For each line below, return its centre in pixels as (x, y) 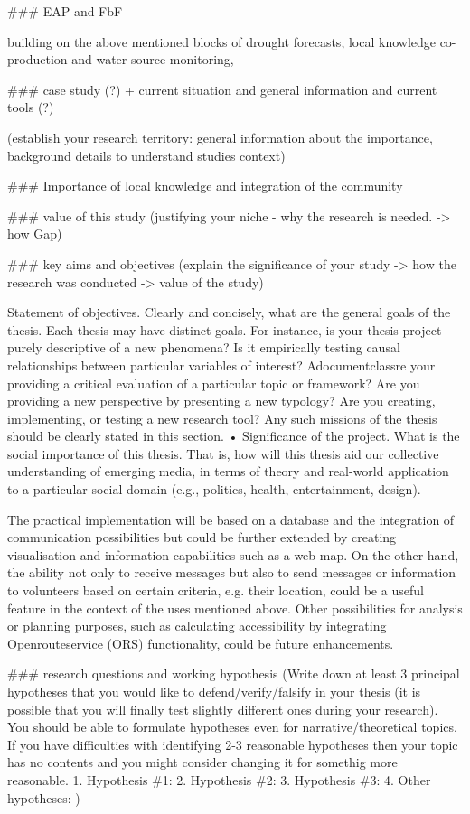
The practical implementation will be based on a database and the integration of (231, 519)
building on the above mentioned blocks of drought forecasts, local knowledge (221, 41)
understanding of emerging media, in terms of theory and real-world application (228, 471)
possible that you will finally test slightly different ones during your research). (223, 709)
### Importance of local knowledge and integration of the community (205, 186)
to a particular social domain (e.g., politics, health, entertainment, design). (214, 489)
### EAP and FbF (65, 11)
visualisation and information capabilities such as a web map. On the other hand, (233, 554)
